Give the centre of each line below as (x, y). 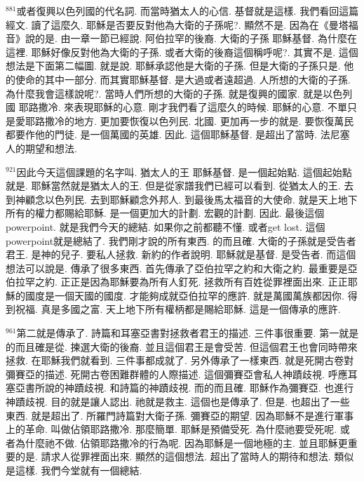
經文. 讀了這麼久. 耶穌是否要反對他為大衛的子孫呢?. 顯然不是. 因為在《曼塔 (177, 24)
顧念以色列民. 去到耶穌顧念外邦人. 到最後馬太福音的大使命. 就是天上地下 (191, 199)
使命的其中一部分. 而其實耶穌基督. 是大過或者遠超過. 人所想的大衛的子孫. (183, 79)
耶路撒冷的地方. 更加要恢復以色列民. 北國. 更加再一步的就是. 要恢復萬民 (189, 120)
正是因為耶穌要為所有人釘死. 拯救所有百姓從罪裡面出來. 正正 (209, 282)
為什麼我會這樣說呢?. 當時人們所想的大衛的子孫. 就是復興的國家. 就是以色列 (179, 93)
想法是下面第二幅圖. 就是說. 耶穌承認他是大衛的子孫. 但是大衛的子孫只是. (173, 66)
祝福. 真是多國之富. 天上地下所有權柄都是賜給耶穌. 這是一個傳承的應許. (178, 309)
